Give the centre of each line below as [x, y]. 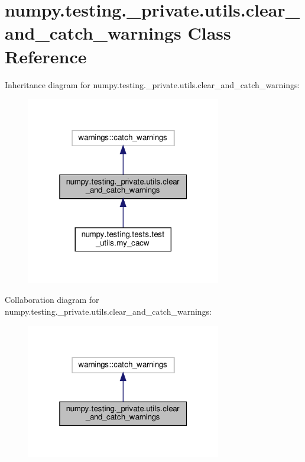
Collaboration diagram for [52, 300]
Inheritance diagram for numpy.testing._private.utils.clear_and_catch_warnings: [152, 84]
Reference [46, 56]
